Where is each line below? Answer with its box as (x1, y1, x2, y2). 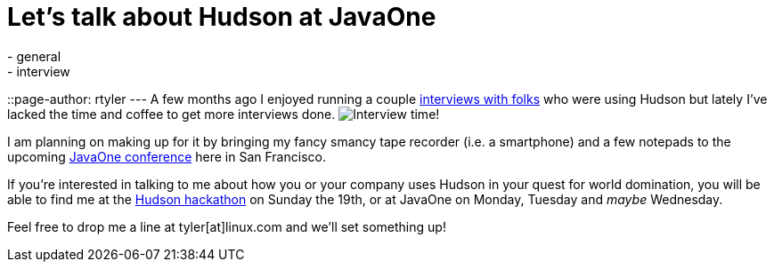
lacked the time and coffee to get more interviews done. (7, 106, 336, 122)
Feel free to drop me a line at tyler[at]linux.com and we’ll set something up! (7, 218, 446, 234)
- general (7, 48, 61, 64)
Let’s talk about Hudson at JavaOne (7, 2, 436, 32)
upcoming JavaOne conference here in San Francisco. (7, 148, 326, 164)
